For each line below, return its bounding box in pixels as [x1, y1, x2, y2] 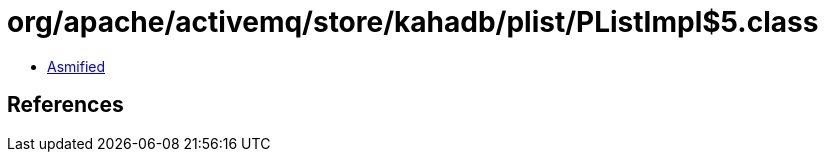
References [7, 92, 124, 118]
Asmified [47, 57, 106, 75]
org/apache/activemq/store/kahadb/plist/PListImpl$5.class [7, 5, 819, 39]
